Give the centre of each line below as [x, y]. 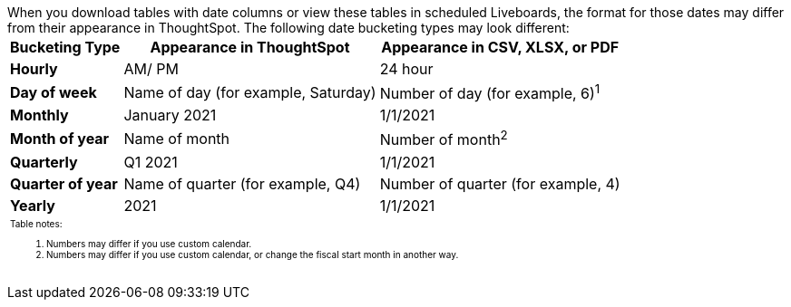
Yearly [33, 205]
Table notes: [36, 223]
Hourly [34, 69]
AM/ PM [151, 69]
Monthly [39, 115]
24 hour [406, 69]
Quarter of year [64, 183]
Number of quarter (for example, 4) [500, 183]
